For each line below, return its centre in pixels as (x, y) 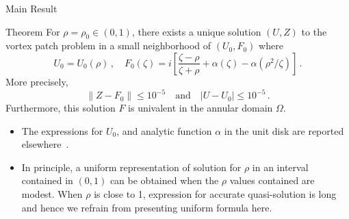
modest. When (52, 194)
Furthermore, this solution (61, 108)
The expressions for (62, 130)
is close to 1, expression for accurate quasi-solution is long (215, 194)
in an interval (280, 167)
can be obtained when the (164, 180)
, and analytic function (164, 130)
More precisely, (37, 81)
